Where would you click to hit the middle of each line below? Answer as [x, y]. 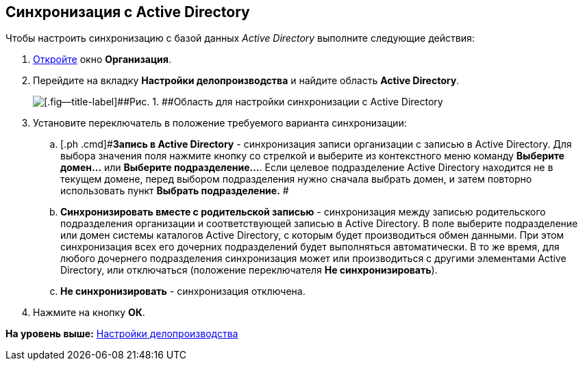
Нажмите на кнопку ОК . [89, 313]
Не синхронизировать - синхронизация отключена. [183, 291]
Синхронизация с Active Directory [128, 12]
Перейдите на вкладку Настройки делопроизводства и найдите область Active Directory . [246, 81]
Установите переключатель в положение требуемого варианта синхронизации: [220, 123]
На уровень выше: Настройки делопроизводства [122, 334]
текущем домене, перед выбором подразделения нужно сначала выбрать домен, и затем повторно [296, 179]
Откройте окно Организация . [102, 60]
